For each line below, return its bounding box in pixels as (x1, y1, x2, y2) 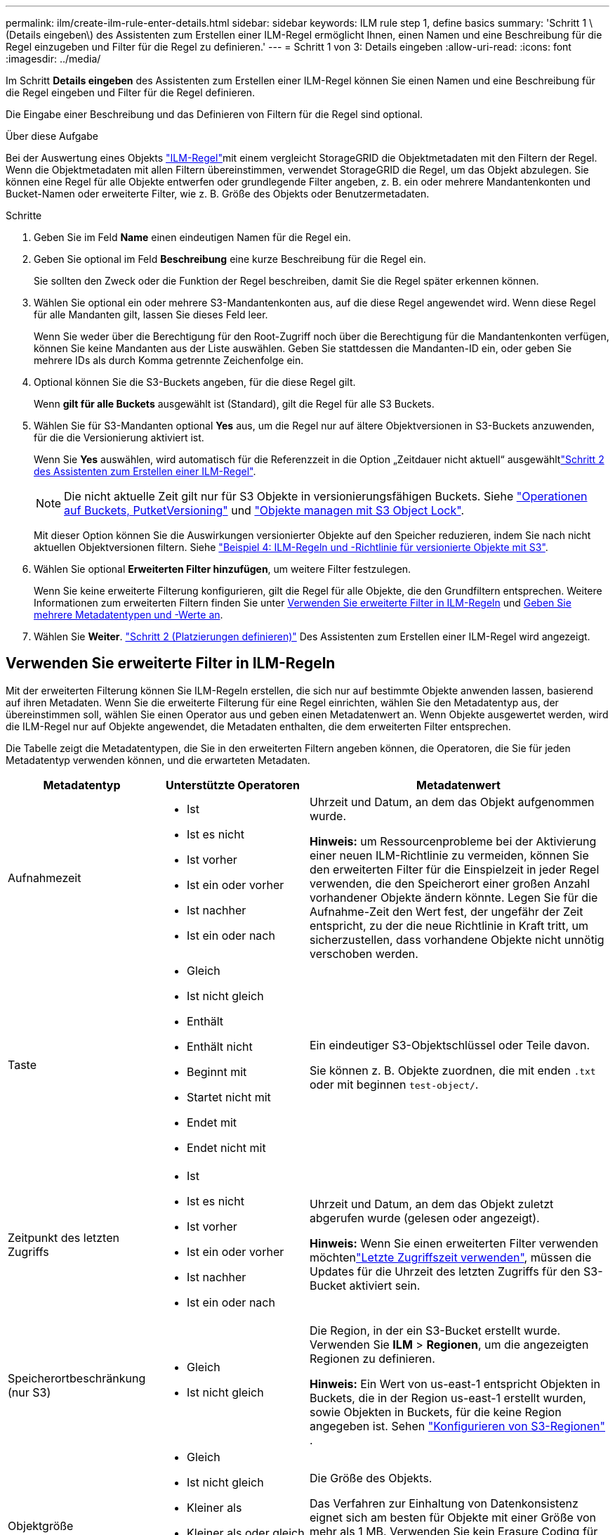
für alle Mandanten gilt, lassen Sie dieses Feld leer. (34, 309, 268, 320)
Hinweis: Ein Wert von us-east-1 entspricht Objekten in (310, 1376, 600, 1391)
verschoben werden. (310, 946, 418, 961)
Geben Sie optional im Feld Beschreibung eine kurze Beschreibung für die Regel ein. (34, 253, 426, 265)
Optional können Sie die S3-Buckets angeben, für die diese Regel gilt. (34, 376, 356, 388)
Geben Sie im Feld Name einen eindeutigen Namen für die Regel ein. (34, 231, 351, 243)
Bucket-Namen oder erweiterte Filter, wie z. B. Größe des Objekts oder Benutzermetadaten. (6, 188, 430, 200)
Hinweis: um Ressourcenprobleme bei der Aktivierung (310, 834, 597, 848)
